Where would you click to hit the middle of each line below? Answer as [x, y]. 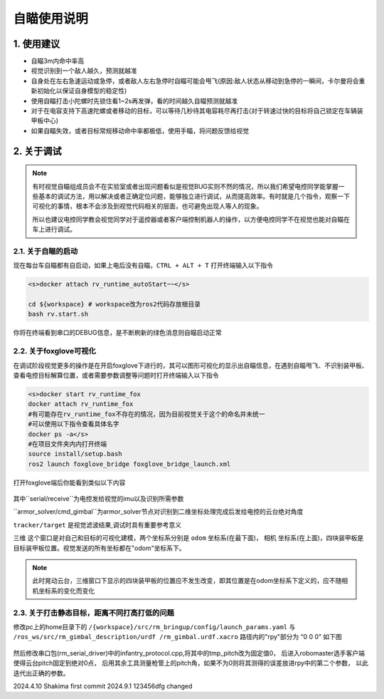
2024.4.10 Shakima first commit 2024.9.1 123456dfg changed [103, 686]
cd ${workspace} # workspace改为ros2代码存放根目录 [114, 304]
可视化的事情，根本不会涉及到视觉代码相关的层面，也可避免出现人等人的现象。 [148, 206]
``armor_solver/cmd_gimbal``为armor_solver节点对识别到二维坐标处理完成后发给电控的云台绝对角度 [158, 512]
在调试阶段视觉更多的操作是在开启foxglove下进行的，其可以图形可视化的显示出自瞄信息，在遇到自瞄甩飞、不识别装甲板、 [191, 365]
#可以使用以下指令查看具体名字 [74, 424]
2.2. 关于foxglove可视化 [54, 351]
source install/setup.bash [75, 454]
